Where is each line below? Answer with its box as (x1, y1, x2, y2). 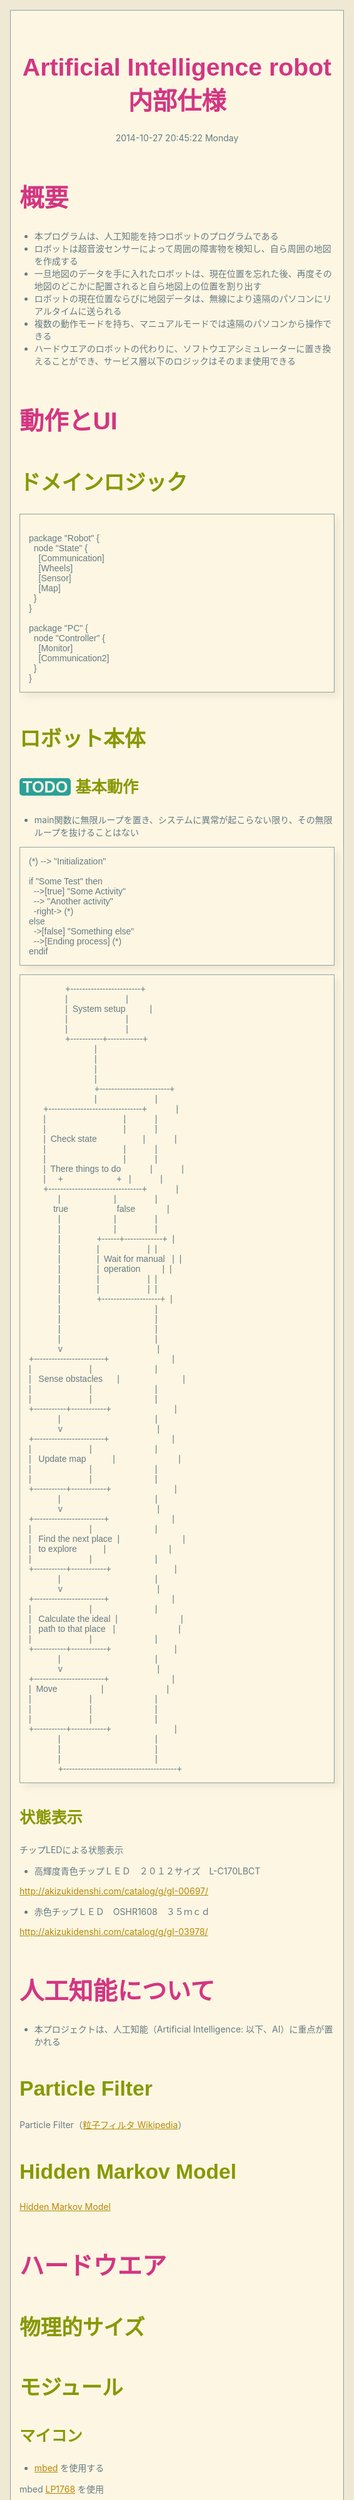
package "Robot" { (28, 533, 100, 544)
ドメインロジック (19, 471, 188, 495)
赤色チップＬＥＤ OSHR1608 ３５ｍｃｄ (33, 1906, 211, 1918)
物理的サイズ (19, 2315, 146, 2340)
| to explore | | (28, 1543, 172, 1554)
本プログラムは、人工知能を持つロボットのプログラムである (33, 230, 279, 242)
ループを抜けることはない (33, 826, 139, 838)
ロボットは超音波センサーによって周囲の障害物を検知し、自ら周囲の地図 (33, 243, 332, 255)
